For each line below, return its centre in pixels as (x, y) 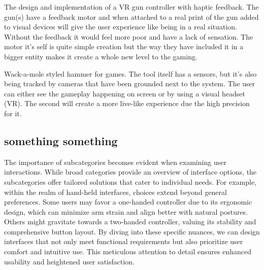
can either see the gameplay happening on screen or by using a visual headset (125, 93)
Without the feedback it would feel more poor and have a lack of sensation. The (129, 36)
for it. (13, 113)
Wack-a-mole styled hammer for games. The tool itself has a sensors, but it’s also (130, 73)
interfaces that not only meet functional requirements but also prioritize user (124, 241)
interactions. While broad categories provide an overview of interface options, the (130, 172)
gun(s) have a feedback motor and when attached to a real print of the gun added (131, 16)
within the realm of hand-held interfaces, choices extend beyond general (115, 192)
